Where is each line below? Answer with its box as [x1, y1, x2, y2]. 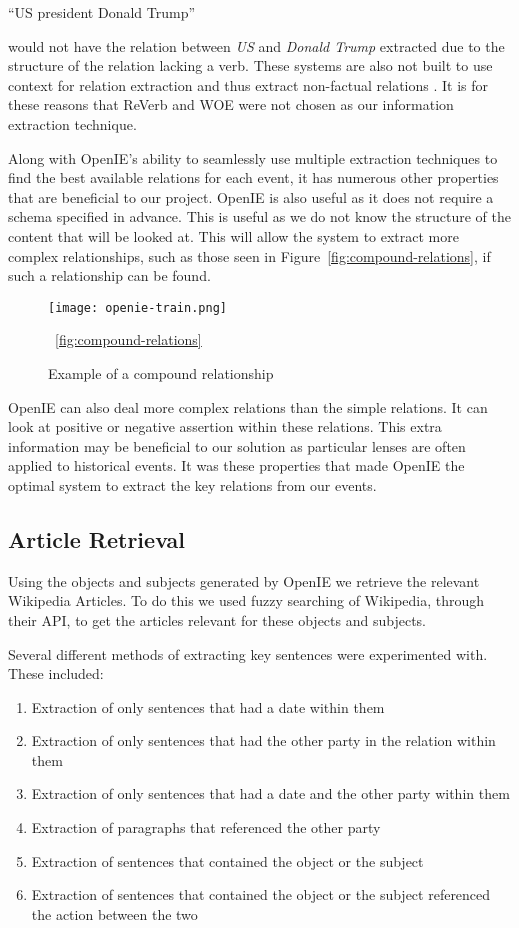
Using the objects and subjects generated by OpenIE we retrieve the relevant [8, 570, 480, 591]
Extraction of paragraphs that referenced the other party [31, 817, 381, 838]
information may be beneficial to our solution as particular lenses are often [8, 435, 466, 456]
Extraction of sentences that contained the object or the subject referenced [31, 884, 491, 905]
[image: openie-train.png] [48, 300, 227, 315]
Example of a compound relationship [48, 362, 274, 383]
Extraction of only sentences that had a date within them [31, 696, 385, 717]
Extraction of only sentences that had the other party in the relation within [31, 730, 496, 751]
